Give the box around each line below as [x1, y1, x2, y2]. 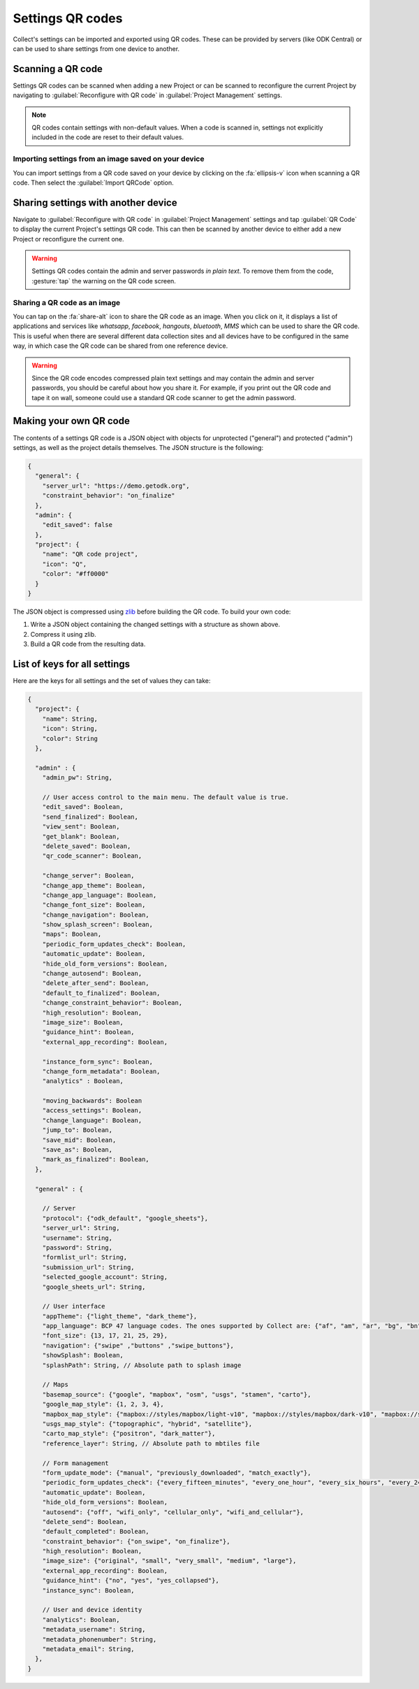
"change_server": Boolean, [42, 872, 135, 879]
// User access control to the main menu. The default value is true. [42, 793, 290, 801]
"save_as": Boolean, [42, 1146, 113, 1154]
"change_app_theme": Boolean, [42, 882, 146, 889]
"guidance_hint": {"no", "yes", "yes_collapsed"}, [42, 1576, 219, 1585]
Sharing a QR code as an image [13, 297, 121, 307]
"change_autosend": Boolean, [42, 970, 142, 977]
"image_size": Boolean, [42, 1018, 124, 1026]
